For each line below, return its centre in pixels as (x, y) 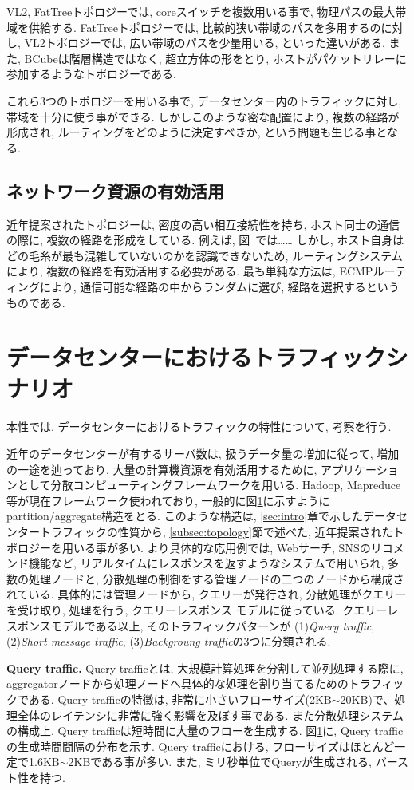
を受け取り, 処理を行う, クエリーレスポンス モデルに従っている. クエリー (197, 609)
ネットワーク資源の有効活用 (115, 190)
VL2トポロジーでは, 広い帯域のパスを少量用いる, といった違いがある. (205, 43)
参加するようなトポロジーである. (91, 74)
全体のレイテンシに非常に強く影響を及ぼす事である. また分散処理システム (210, 715)
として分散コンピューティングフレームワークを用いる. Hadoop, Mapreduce (209, 485)
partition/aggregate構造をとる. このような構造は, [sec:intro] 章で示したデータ (202, 516)
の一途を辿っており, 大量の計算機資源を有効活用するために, (162, 469)
